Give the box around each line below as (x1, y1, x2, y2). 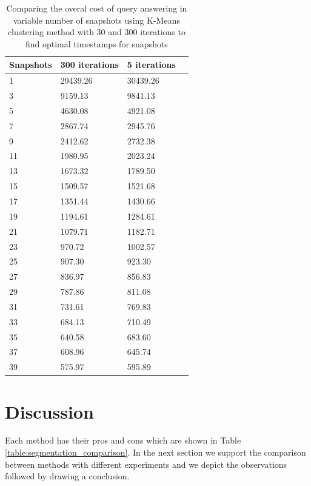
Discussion (5, 399, 94, 424)
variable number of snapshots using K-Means (13, 13, 180, 26)
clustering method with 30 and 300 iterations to (7, 25, 186, 38)
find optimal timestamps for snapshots (25, 37, 168, 50)
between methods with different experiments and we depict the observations (5, 457, 287, 470)
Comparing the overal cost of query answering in (6, 2, 187, 14)
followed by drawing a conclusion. (5, 470, 130, 482)
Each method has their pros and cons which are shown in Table (5, 434, 241, 447)
